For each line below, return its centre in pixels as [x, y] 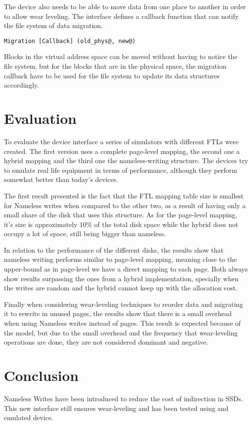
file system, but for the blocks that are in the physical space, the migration [115, 66]
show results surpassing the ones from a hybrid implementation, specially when [121, 278]
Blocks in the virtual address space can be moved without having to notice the [121, 56]
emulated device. [29, 417]
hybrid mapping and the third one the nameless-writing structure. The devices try [126, 160]
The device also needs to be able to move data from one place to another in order [125, 6]
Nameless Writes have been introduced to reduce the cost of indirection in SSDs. [124, 398]
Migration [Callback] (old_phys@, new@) [70, 41]
